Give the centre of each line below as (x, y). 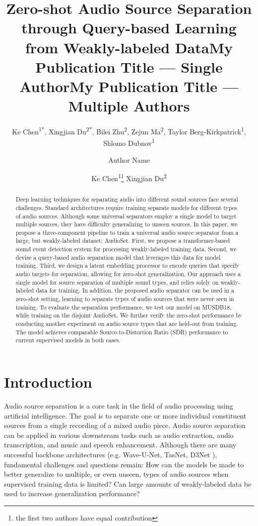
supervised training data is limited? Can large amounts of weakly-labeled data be (128, 483)
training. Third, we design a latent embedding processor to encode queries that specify (128, 265)
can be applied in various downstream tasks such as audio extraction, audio (119, 435)
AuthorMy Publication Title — (129, 86)
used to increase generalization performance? (72, 493)
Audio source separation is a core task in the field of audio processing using (119, 405)
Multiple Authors (129, 106)
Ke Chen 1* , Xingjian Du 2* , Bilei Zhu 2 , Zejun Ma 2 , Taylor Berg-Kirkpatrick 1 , (129, 131)
